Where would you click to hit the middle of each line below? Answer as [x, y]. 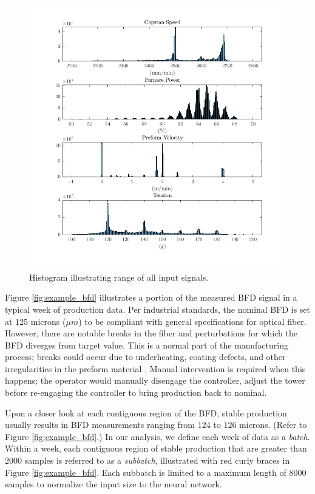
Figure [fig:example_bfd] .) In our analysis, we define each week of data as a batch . [157, 436]
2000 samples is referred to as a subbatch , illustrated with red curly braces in [147, 460]
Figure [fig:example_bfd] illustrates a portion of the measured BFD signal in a [151, 297]
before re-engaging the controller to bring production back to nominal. [136, 392]
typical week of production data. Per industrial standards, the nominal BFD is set [158, 309]
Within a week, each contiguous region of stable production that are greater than [156, 448]
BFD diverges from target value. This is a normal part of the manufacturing [147, 345]
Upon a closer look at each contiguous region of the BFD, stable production [146, 412]
